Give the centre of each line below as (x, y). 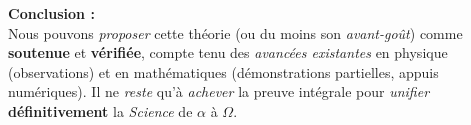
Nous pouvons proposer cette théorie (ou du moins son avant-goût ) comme (235, 32)
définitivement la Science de (100, 110)
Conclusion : (51, 13)
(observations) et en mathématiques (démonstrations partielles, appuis (223, 71)
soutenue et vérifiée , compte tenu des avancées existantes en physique (228, 52)
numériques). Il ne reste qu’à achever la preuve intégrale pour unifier (219, 91)
